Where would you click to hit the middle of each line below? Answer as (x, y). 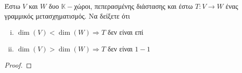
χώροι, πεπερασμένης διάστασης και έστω (133, 6)
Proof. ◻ (18, 65)
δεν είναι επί (125, 32)
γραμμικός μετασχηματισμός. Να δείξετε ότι (67, 15)
